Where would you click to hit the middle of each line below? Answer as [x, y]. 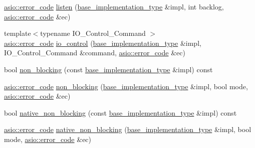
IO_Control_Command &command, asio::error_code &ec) [95, 53]
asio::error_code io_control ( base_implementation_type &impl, [103, 43]
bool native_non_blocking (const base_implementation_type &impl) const [120, 112]
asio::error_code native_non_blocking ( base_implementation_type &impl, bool [128, 129]
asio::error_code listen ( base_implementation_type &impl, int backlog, [114, 6]
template [18, 33]
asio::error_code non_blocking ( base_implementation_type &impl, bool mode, [126, 86]
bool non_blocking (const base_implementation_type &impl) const [108, 69]
